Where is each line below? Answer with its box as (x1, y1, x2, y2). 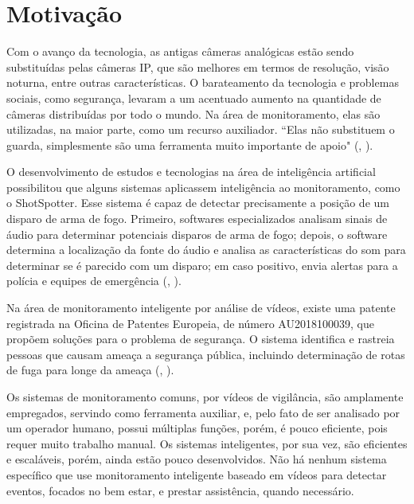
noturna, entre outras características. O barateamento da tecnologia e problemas (6, 74, 399, 91)
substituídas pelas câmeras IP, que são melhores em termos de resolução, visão (6, 58, 389, 75)
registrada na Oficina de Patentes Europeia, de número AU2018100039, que (6, 315, 374, 331)
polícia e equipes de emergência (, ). (6, 272, 182, 289)
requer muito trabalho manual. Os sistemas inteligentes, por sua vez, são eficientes (6, 435, 408, 451)
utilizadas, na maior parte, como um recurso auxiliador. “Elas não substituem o (6, 121, 395, 138)
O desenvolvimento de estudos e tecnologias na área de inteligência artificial (6, 163, 376, 180)
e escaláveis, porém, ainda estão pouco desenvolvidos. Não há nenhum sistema (6, 451, 387, 467)
